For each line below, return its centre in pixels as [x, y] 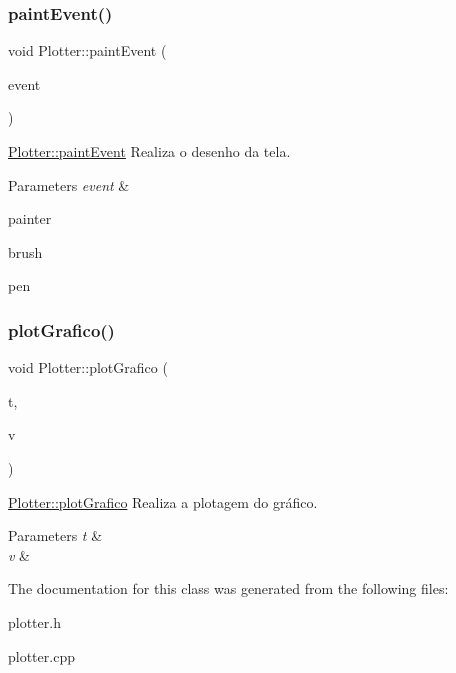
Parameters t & [55, 535]
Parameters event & [69, 184]
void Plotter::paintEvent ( [87, 50]
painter [30, 218]
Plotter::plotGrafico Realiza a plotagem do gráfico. [163, 501]
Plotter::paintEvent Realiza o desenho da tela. [149, 151]
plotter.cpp [41, 655]
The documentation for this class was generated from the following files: [228, 588]
